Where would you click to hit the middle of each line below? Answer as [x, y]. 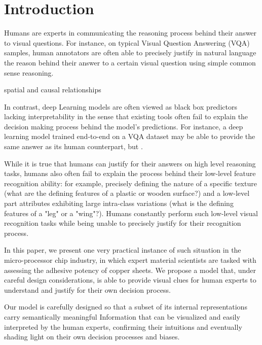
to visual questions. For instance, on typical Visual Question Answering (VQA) [127, 42]
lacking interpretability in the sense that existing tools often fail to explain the [126, 116]
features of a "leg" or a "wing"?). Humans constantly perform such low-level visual [131, 213]
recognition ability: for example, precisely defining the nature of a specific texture [130, 183]
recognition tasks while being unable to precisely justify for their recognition [123, 223]
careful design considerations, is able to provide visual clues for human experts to [130, 280]
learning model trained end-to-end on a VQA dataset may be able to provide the [130, 136]
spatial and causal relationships [53, 90]
